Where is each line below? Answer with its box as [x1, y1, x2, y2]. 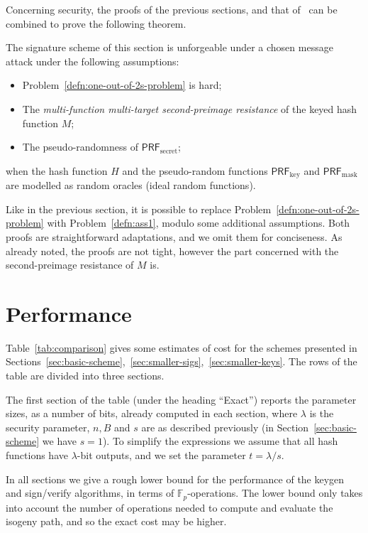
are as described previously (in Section [141, 419, 309, 434]
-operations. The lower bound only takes [187, 485, 363, 500]
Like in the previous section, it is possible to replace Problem [6, 201, 272, 216]
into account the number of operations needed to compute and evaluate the [6, 500, 333, 515]
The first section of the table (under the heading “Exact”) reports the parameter [6, 392, 357, 407]
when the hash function [6, 163, 108, 178]
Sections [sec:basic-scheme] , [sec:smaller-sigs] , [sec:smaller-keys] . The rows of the [6, 354, 357, 369]
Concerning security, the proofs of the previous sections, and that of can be [6, 2, 338, 16]
